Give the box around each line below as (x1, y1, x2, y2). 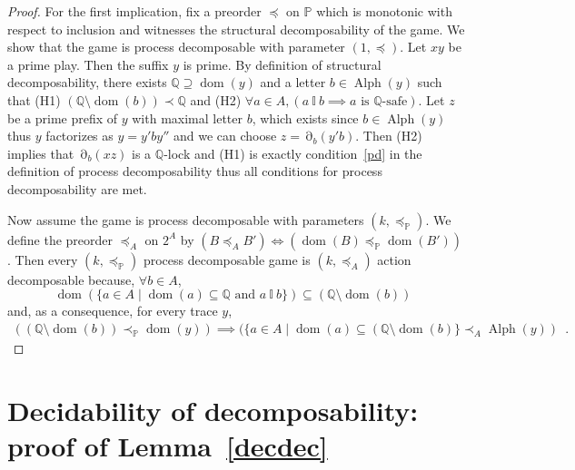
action (377, 250, 411, 269)
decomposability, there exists (7, 73, 167, 92)
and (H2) (190, 90, 242, 109)
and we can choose (173, 126, 277, 145)
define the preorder (7, 230, 114, 249)
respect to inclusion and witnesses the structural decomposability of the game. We (7, 19, 465, 38)
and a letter (260, 73, 326, 92)
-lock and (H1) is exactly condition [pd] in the (164, 143, 422, 162)
